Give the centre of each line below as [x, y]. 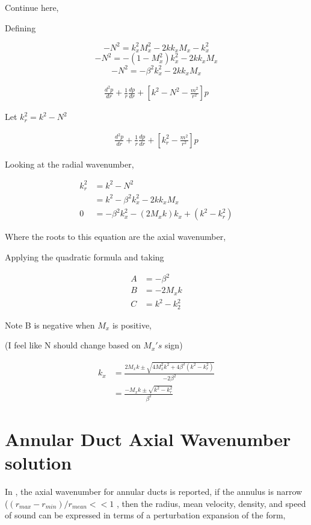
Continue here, [32, 7]
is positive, [132, 325]
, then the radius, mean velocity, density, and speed [211, 503]
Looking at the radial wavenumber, [69, 164]
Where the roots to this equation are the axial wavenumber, [115, 237]
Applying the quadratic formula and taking [85, 256]
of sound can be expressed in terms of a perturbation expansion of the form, [145, 515]
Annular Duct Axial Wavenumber [148, 439]
